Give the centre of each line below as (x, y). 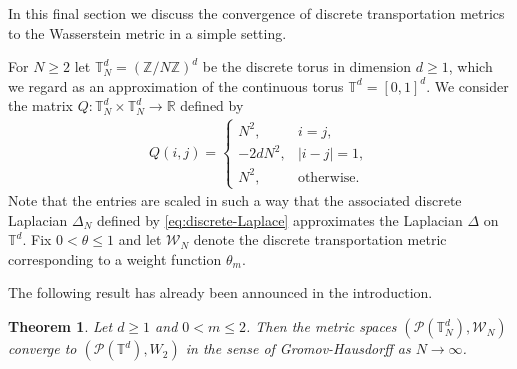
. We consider (467, 85)
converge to (42, 348)
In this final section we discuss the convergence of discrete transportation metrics (256, 13)
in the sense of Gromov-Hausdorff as (298, 348)
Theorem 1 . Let (60, 326)
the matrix (40, 105)
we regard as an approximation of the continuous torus (176, 85)
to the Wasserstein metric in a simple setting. (147, 32)
